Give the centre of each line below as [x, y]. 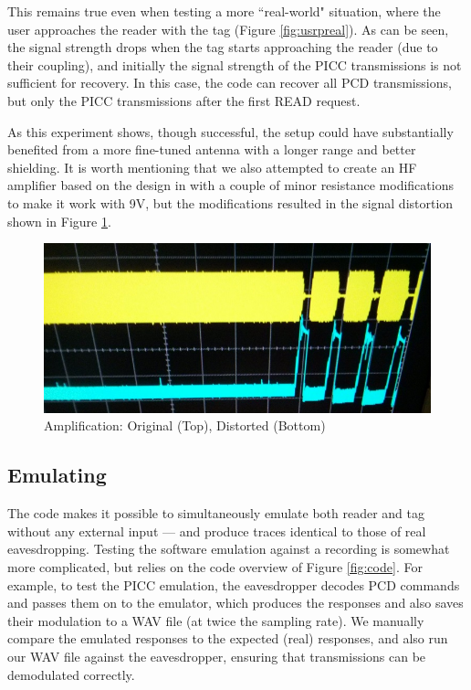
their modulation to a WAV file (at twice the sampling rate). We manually [216, 620]
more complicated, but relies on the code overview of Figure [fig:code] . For [215, 566]
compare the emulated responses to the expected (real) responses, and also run [228, 638]
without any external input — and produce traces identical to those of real [217, 531]
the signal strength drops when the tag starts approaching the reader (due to [223, 47]
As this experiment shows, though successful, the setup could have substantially [230, 131]
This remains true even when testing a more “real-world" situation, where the [224, 11]
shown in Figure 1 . [59, 221]
